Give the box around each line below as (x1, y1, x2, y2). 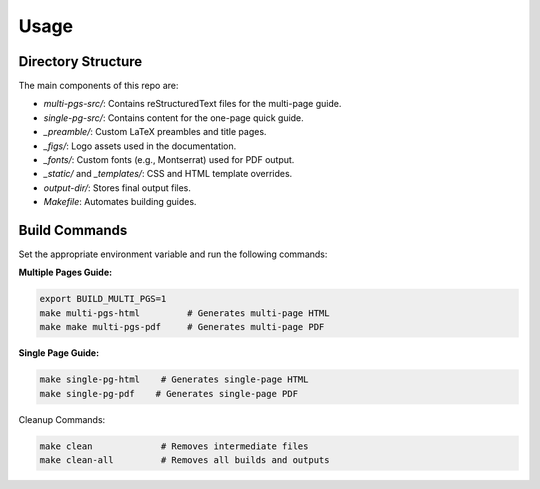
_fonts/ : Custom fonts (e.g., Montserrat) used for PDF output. (43, 154, 295, 166)
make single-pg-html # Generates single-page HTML (39, 374, 309, 385)
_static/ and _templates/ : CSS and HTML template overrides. (43, 168, 293, 180)
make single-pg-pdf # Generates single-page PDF (39, 388, 299, 399)
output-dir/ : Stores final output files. (43, 181, 192, 194)
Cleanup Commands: (18, 413, 106, 425)
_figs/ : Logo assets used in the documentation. (43, 140, 237, 152)
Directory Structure (18, 53, 143, 70)
